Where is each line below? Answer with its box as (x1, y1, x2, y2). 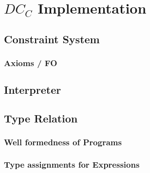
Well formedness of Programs (4, 136, 122, 148)
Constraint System (4, 31, 100, 46)
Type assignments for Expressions (4, 158, 140, 171)
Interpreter (4, 82, 61, 97)
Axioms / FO (4, 57, 57, 69)
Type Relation (4, 111, 78, 126)
